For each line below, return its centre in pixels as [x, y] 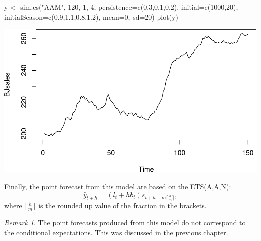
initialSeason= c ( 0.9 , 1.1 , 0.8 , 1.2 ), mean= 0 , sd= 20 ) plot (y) [91, 16]
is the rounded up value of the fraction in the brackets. [122, 206]
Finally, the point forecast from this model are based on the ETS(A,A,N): [118, 187]
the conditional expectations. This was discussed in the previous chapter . [116, 232]
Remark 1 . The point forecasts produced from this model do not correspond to [125, 223]
